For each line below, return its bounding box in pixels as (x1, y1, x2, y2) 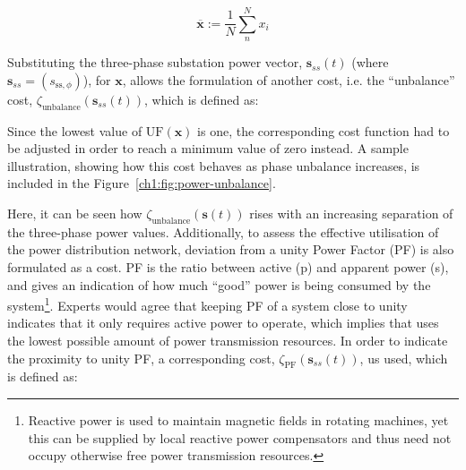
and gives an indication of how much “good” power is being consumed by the (7, 275, 431, 294)
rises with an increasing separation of (249, 203, 453, 222)
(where (351, 53, 389, 72)
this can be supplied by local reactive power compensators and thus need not (28, 428, 452, 447)
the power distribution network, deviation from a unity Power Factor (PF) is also (7, 240, 454, 259)
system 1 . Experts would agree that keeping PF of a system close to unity (7, 294, 408, 314)
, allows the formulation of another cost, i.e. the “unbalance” (122, 70, 455, 89)
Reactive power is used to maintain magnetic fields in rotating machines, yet (28, 410, 449, 429)
